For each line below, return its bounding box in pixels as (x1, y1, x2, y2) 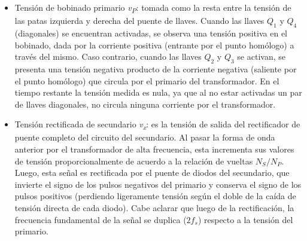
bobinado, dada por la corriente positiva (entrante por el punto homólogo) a (14, 38, 294, 51)
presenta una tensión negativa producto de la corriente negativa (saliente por (14, 62, 297, 75)
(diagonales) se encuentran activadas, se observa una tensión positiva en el (14, 26, 287, 39)
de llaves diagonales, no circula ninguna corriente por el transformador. (14, 97, 276, 110)
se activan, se (237, 50, 285, 63)
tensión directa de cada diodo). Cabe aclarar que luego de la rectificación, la (14, 201, 294, 213)
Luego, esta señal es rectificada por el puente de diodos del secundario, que (14, 166, 290, 179)
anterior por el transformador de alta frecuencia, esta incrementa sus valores (14, 143, 294, 155)
